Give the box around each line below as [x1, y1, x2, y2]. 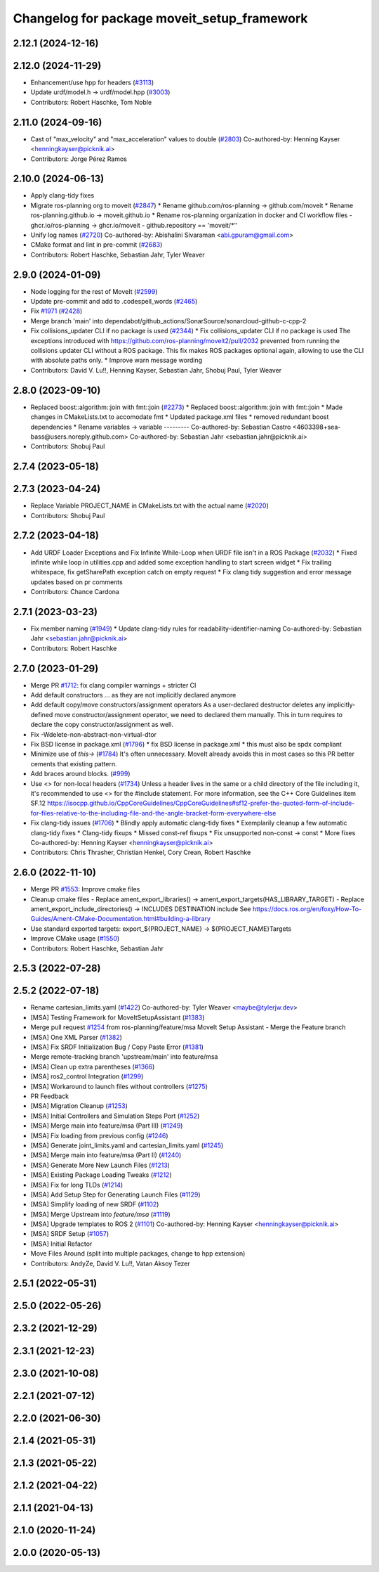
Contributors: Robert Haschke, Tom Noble [30, 98, 152, 106]
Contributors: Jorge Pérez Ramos [30, 155, 128, 163]
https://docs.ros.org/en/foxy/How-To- [252, 905, 362, 913]
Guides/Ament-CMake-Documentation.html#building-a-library [30, 915, 211, 923]
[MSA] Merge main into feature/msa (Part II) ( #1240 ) [30, 1151, 182, 1159]
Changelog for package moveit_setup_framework [13, 11, 308, 26]
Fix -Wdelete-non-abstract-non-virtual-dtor [30, 730, 157, 738]
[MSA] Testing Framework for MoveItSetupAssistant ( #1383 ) [30, 1013, 205, 1022]
